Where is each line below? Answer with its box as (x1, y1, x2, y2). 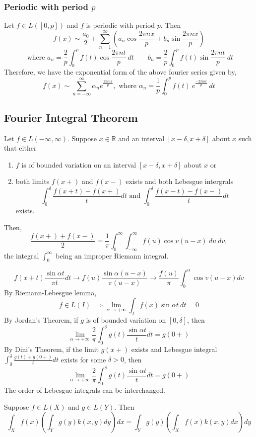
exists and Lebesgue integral (131, 344, 217, 354)
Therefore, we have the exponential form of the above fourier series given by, (4, 67, 237, 77)
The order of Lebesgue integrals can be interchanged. (4, 385, 165, 395)
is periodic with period (86, 20, 155, 30)
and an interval (118, 133, 165, 143)
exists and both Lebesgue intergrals (126, 176, 234, 186)
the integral (4, 250, 39, 261)
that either (4, 143, 37, 153)
